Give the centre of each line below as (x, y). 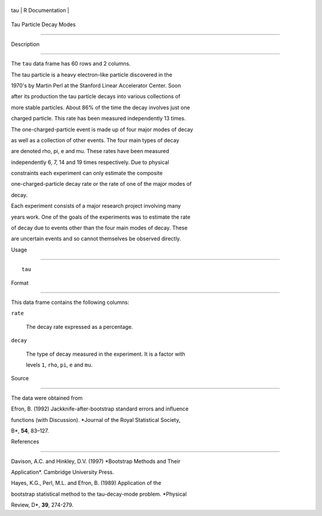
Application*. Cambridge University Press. (63, 472)
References (25, 442)
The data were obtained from (47, 398)
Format (20, 282)
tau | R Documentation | (40, 10)
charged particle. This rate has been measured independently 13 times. (98, 119)
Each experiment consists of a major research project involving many (96, 206)
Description (25, 44)
